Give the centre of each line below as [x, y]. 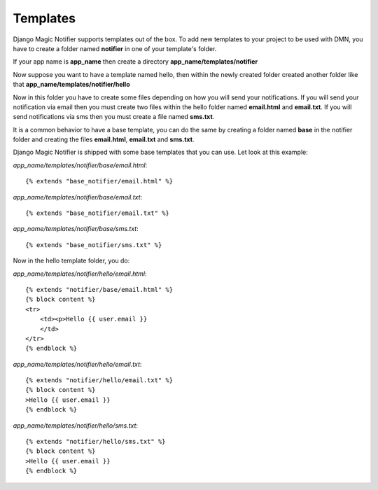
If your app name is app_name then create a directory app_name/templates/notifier [135, 62]
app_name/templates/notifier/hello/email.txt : [77, 364]
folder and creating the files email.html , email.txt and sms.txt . [104, 139]
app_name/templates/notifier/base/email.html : [80, 165]
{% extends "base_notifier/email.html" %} [99, 181]
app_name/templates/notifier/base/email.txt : [78, 197]
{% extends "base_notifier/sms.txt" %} [94, 245]
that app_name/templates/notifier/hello [71, 85]
